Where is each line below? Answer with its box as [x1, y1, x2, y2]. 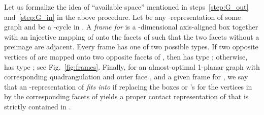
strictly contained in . [4, 101, 71, 111]
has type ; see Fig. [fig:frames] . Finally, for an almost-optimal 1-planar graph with [4, 61, 260, 72]
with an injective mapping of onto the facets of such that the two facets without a [4, 31, 259, 42]
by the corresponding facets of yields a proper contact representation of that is [4, 91, 249, 102]
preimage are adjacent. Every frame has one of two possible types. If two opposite [4, 41, 258, 52]
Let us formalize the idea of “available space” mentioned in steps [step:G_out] [4, 2, 249, 12]
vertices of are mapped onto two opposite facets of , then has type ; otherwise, [4, 51, 248, 62]
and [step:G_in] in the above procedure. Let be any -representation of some [4, 11, 241, 22]
